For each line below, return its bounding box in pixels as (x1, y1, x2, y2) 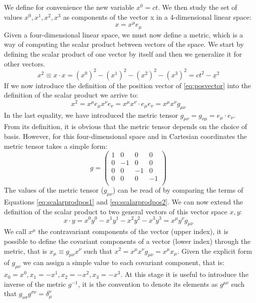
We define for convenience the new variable (4, 2, 134, 12)
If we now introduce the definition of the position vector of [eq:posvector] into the (4, 80, 251, 90)
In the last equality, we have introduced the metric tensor (4, 109, 178, 120)
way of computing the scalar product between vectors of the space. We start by (4, 39, 244, 49)
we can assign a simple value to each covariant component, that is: (23, 257, 224, 268)
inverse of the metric (4, 278, 66, 289)
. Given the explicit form (177, 245, 252, 256)
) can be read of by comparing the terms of (112, 185, 244, 195)
